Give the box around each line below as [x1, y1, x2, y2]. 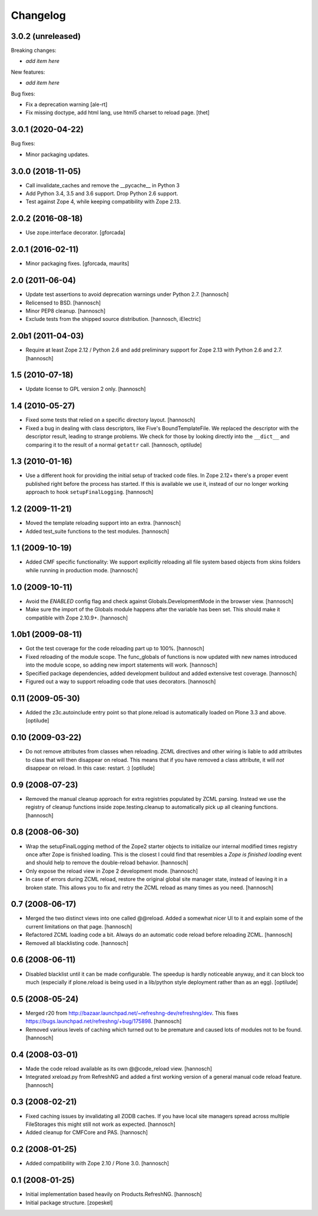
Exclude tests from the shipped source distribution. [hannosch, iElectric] [25, 316, 201, 323]
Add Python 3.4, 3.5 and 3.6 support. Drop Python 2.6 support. [25, 190, 178, 197]
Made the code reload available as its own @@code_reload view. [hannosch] [25, 1065, 212, 1072]
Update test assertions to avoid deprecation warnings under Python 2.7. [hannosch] [25, 291, 229, 298]
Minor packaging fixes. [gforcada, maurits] [25, 260, 130, 267]
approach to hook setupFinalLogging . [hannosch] [25, 489, 154, 496]
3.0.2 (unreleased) [11, 31, 81, 41]
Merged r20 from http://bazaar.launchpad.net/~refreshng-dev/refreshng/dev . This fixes [25, 1009, 238, 1016]
